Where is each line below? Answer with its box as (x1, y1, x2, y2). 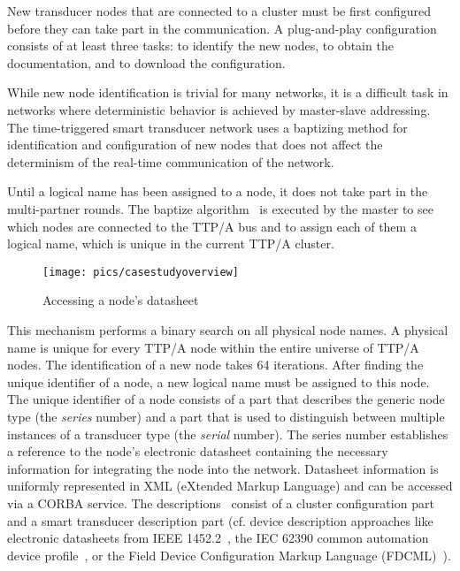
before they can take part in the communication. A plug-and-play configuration (7, 19, 437, 37)
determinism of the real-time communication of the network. (7, 152, 334, 171)
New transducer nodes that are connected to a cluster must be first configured (7, 2, 431, 19)
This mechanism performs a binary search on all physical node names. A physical (7, 320, 448, 339)
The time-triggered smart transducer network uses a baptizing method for (7, 118, 408, 136)
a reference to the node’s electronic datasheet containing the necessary (7, 442, 388, 461)
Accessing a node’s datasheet (42, 291, 199, 309)
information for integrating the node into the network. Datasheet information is (7, 459, 439, 477)
